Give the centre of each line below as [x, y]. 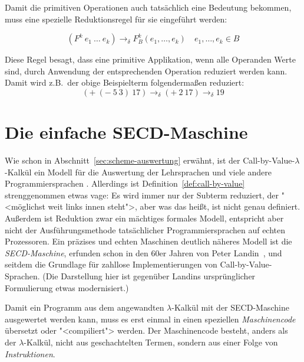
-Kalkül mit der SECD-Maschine [230, 307]
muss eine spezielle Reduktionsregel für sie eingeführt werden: [116, 19]
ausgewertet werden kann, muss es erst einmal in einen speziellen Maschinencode [150, 319]
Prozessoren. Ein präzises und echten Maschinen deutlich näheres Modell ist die [148, 241]
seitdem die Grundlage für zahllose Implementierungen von [111, 264]
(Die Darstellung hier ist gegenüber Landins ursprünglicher [149, 276]
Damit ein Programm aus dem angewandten [85, 307]
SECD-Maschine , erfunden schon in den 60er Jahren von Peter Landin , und [143, 252]
